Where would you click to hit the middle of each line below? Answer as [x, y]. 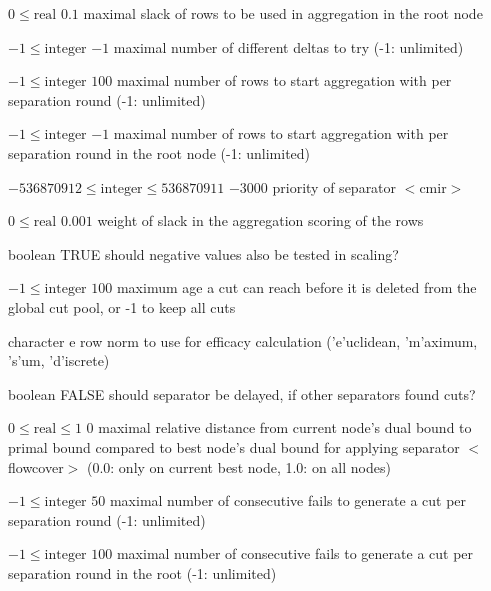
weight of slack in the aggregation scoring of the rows [260, 220]
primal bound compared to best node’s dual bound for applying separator [234, 446]
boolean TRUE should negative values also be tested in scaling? [203, 253]
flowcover [36, 466]
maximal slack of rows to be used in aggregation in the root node [283, 13]
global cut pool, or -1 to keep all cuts [122, 306]
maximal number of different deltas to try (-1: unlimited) [288, 46]
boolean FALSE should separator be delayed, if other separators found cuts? [242, 393]
